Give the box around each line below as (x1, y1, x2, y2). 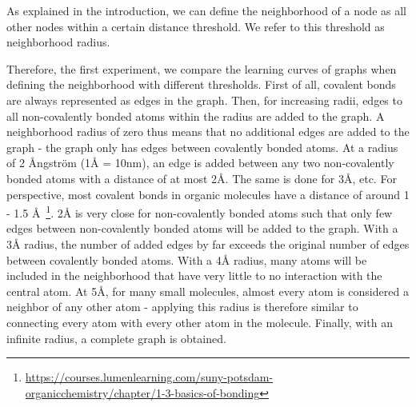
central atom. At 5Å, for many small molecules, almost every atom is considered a (6, 282, 409, 299)
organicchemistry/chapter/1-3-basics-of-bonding (25, 384, 260, 401)
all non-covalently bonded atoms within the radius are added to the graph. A (6, 107, 385, 124)
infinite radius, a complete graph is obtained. (6, 329, 226, 346)
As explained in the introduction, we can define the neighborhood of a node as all (6, 2, 406, 18)
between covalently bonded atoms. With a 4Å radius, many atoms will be (6, 251, 367, 268)
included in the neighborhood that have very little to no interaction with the (6, 267, 382, 284)
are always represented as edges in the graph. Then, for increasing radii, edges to (6, 91, 402, 108)
